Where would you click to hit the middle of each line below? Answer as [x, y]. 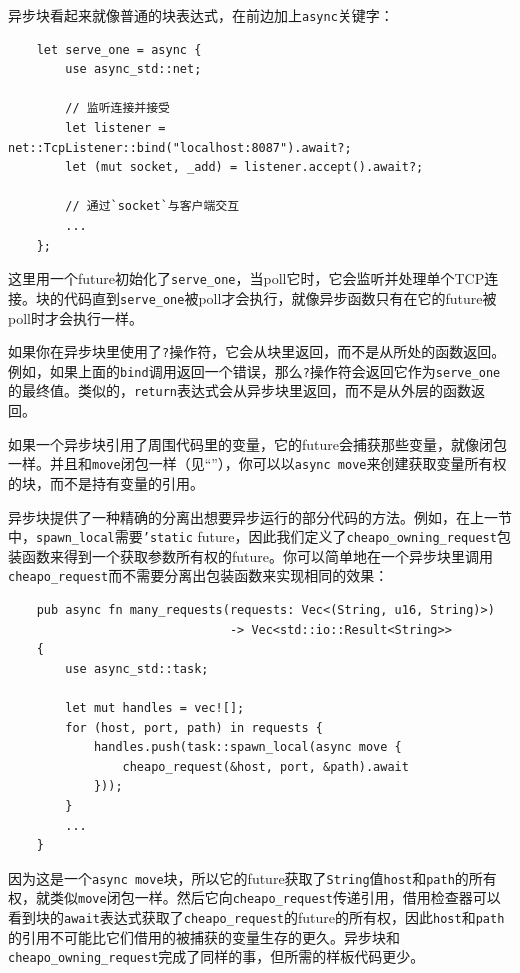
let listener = [115, 128]
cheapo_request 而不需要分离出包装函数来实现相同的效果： [198, 575]
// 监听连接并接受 [117, 108]
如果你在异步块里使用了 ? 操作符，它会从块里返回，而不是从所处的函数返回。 [257, 351]
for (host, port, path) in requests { [194, 727]
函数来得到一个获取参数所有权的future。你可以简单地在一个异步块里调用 [257, 555]
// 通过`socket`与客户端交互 [152, 206]
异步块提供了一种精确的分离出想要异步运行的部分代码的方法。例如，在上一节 [260, 516]
